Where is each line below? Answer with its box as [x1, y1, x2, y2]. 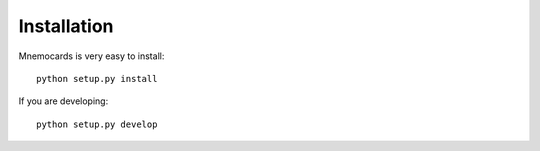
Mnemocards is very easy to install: [18, 50, 165, 62]
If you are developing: [18, 95, 109, 107]
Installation [18, 15, 114, 37]
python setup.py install [36, 73, 158, 84]
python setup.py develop [36, 118, 158, 130]
